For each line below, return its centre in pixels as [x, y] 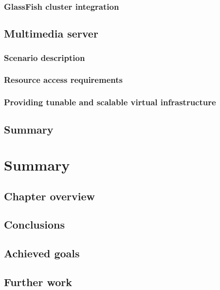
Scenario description [45, 57]
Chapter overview [49, 196]
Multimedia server [51, 33]
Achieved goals [42, 253]
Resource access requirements [63, 80]
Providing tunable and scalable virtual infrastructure [110, 102]
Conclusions [35, 224]
